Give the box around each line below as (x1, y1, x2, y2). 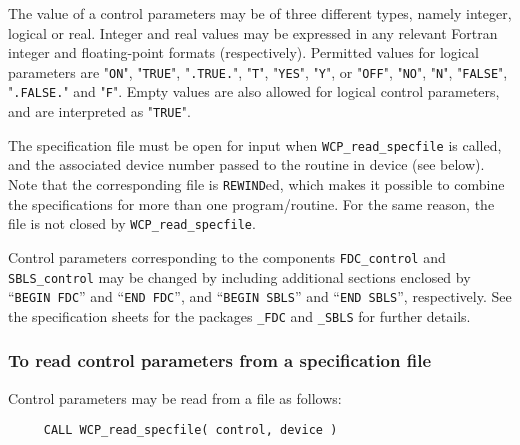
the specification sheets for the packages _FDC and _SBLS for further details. (8, 305, 471, 326)
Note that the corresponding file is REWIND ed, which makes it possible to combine (8, 174, 505, 194)
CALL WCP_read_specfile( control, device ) (43, 423, 338, 438)
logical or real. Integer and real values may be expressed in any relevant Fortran (8, 22, 498, 43)
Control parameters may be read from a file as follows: (8, 387, 342, 408)
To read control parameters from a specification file (8, 348, 432, 373)
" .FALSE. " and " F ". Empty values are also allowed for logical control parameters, (8, 81, 500, 102)
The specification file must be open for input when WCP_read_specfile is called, (8, 134, 502, 155)
